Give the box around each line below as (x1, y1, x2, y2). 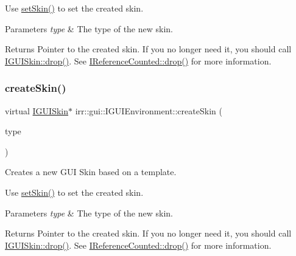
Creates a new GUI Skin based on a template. (5, 165, 177, 178)
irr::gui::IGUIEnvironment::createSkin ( (75, 104, 222, 117)
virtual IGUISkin (5, 104, 69, 117)
